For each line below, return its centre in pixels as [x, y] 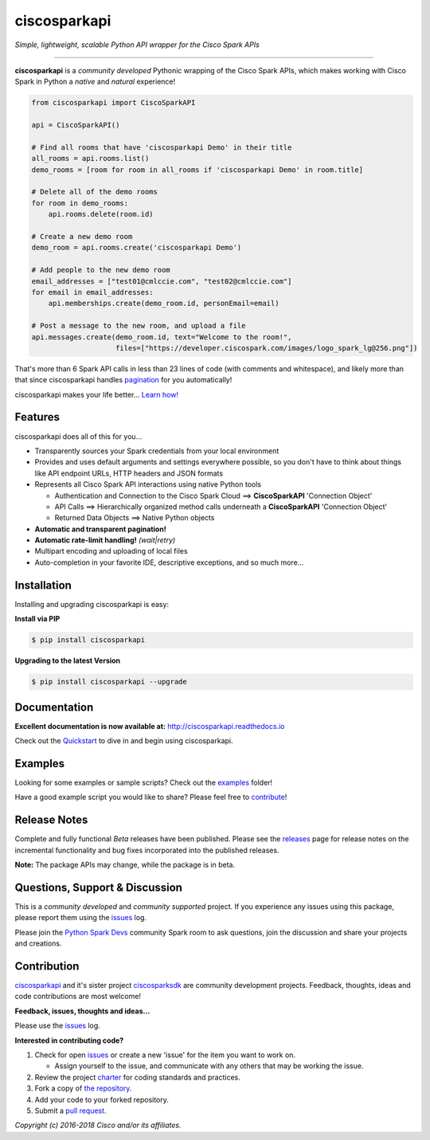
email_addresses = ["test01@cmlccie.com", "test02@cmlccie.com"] [162, 281]
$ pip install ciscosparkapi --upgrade [109, 682]
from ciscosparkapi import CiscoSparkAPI [113, 103]
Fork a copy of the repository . [83, 1088]
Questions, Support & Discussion [99, 887]
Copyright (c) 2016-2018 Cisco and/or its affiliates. [98, 1125]
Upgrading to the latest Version [68, 660]
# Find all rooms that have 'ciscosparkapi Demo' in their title [162, 147]
